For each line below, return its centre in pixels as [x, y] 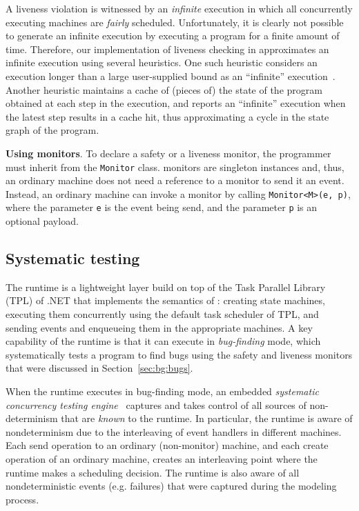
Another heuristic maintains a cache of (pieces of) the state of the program [164, 89]
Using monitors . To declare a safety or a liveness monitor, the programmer [168, 153]
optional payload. [42, 221]
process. [22, 499]
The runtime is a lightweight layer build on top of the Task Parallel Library [166, 287]
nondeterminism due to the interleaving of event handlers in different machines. [174, 431]
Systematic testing [73, 258]
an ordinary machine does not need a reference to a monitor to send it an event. [175, 180]
